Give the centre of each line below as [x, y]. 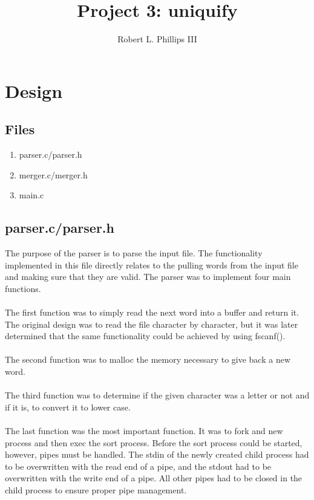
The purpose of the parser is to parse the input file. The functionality [134, 253]
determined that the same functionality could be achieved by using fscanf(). [145, 336]
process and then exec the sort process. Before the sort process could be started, [154, 442]
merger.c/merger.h [53, 174]
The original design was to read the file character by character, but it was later [152, 324]
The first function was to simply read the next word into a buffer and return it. [152, 312]
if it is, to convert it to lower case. [68, 407]
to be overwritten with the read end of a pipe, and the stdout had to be [138, 466]
